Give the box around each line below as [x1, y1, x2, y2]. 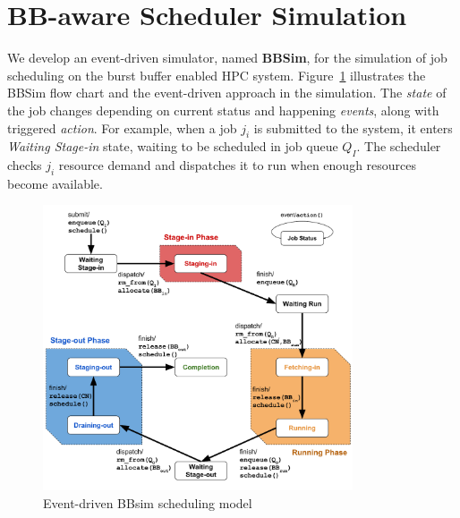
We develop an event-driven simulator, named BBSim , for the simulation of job [7, 48, 447, 67]
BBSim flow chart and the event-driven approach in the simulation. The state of [7, 83, 447, 102]
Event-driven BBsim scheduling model [43, 494, 252, 512]
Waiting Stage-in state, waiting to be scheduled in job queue [7, 137, 338, 156]
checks [7, 156, 42, 174]
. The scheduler [356, 137, 441, 156]
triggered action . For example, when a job [7, 118, 237, 137]
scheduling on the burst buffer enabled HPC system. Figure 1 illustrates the [7, 65, 426, 84]
